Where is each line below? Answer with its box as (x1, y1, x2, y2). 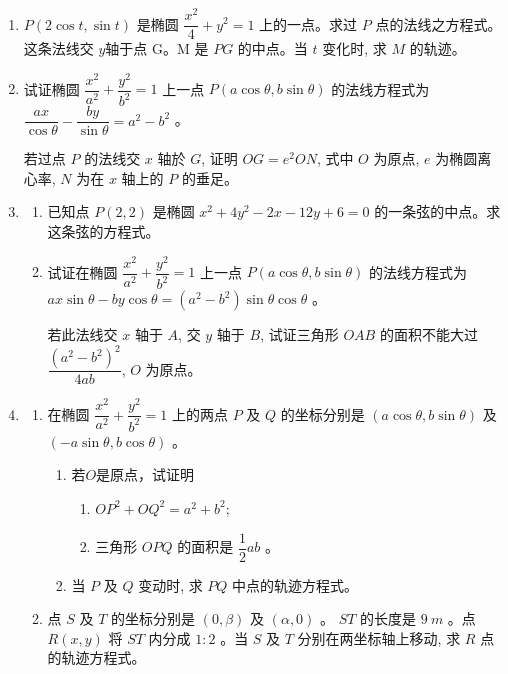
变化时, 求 (322, 38, 387, 59)
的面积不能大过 (379, 324, 478, 345)
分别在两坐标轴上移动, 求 (297, 627, 461, 648)
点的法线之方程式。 (375, 13, 502, 34)
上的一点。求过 (259, 13, 358, 34)
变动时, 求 (138, 574, 203, 595)
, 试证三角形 (260, 324, 339, 345)
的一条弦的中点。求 (374, 201, 501, 222)
